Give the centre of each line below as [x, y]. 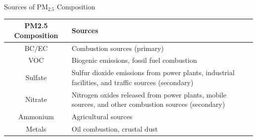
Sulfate [36, 77]
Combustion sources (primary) [118, 48]
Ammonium [36, 117]
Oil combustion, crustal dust [115, 128]
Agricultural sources [102, 117]
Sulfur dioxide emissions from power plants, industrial [153, 72]
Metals [36, 128]
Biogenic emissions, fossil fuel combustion [134, 60]
